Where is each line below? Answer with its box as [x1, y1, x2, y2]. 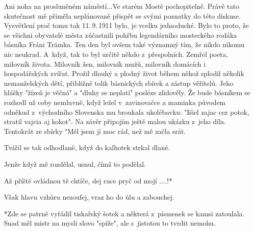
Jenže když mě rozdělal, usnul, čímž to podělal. [4, 158, 146, 169]
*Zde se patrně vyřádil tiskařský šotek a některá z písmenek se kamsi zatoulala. [4, 208, 245, 218]
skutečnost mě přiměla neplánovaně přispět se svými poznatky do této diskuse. [4, 10, 241, 21]
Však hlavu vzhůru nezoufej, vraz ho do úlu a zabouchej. [4, 192, 175, 202]
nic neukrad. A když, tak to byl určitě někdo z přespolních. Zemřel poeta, [4, 49, 228, 59]
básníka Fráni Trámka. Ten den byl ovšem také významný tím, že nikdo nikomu [4, 39, 245, 50]
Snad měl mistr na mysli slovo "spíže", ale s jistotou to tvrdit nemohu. [4, 218, 216, 228]
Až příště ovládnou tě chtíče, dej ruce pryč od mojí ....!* [4, 175, 173, 185]
